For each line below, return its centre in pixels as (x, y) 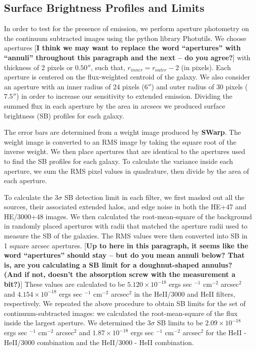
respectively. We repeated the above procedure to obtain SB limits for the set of (125, 303)
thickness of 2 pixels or (38, 67)
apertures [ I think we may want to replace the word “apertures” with (122, 48)
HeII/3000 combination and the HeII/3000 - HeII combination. (99, 342)
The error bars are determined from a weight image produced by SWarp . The (123, 132)
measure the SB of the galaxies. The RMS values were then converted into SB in (126, 236)
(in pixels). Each (206, 67)
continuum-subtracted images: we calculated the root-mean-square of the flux (121, 313)
